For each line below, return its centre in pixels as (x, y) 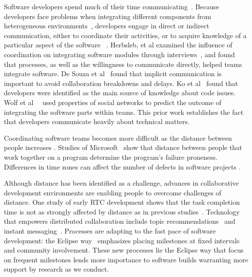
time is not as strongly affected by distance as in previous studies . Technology (122, 211)
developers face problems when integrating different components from (108, 16)
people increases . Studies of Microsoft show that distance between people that (123, 147)
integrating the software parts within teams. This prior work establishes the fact (124, 112)
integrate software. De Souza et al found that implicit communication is (113, 74)
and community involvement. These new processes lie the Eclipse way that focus (124, 250)
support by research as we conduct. (57, 269)
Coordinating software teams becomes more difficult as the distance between (118, 138)
